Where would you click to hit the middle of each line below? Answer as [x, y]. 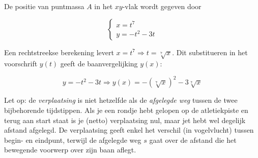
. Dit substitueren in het [210, 52]
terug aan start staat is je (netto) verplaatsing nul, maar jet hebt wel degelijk [125, 120]
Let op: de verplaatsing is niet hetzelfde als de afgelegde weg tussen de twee [121, 100]
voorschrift [21, 64]
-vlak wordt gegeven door [162, 6]
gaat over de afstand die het [193, 140]
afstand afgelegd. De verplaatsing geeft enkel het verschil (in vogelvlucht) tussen [129, 130]
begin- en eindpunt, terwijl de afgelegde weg [73, 140]
